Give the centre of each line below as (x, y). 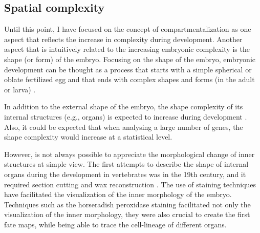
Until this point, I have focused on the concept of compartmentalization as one (128, 29)
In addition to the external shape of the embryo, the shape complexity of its (124, 106)
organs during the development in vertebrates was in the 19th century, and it (125, 174)
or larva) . (20, 89)
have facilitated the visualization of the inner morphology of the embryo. (118, 194)
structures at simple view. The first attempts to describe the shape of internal (126, 164)
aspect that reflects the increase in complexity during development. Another (123, 39)
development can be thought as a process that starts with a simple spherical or (128, 69)
